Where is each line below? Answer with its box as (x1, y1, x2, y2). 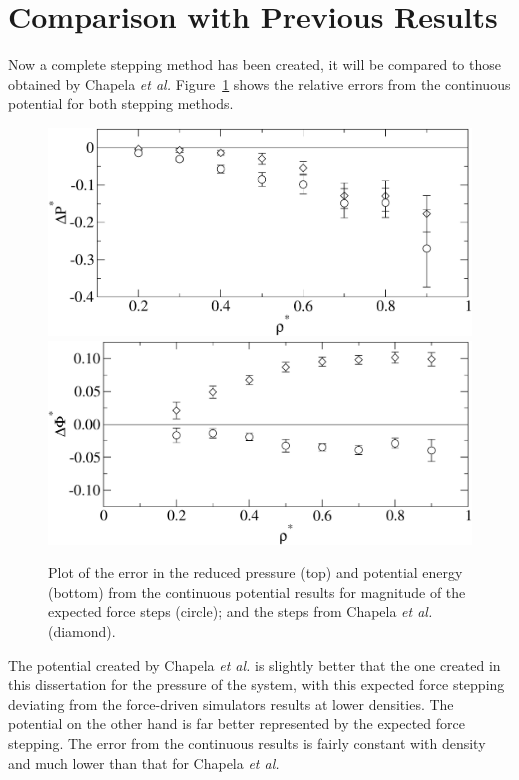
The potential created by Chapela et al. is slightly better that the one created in (8, 654, 501, 675)
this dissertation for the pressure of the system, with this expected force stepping (8, 674, 505, 695)
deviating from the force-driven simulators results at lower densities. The (8, 693, 454, 714)
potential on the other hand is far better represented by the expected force (8, 713, 465, 734)
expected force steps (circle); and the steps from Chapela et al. (48, 601, 433, 622)
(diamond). (48, 621, 116, 642)
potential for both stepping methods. (8, 93, 234, 114)
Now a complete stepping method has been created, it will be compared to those (8, 54, 501, 75)
